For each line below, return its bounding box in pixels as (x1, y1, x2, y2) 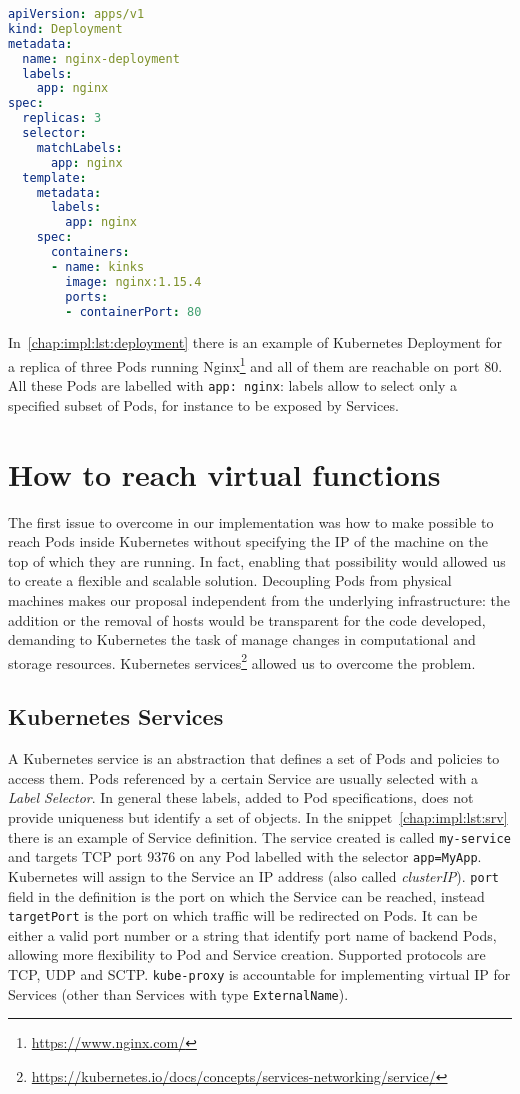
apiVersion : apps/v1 (8, 7, 145, 21)
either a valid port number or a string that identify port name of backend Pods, (8, 924, 497, 945)
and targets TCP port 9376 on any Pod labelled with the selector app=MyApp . (8, 846, 482, 867)
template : (22, 170, 87, 185)
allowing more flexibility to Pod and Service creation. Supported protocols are (8, 944, 486, 965)
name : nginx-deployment (22, 51, 180, 66)
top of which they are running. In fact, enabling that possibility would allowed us (8, 550, 506, 571)
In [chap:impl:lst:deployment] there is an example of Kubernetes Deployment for (8, 332, 503, 353)
